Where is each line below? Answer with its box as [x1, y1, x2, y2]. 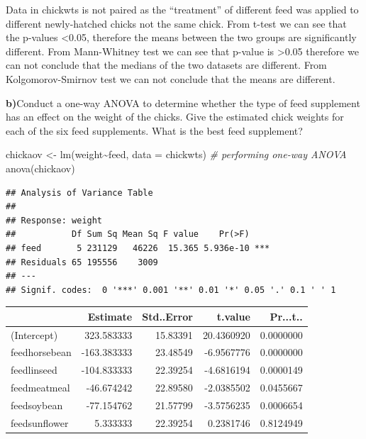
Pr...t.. [270, 309, 303, 323]
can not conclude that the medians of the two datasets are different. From [6, 57, 327, 72]
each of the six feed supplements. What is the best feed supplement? [6, 123, 303, 138]
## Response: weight [6, 215, 103, 226]
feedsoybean [11, 398, 63, 412]
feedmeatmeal [11, 380, 70, 395]
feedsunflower [11, 415, 69, 430]
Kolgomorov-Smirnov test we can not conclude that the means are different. [6, 71, 335, 86]
